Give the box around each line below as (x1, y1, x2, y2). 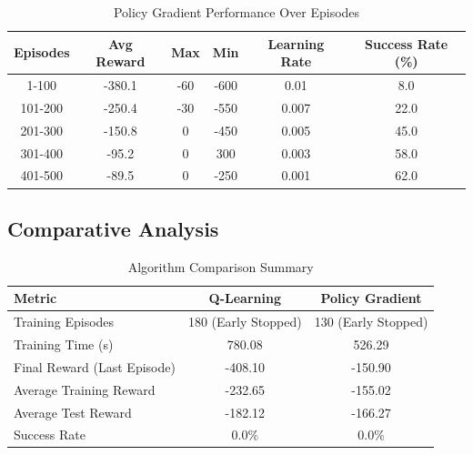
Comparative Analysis (7, 214, 219, 242)
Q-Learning (208, 288, 281, 308)
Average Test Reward (14, 402, 132, 421)
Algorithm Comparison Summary (127, 257, 314, 276)
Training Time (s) (14, 334, 114, 353)
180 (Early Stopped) (187, 312, 302, 331)
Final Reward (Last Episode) (14, 357, 176, 376)
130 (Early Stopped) (314, 312, 428, 331)
